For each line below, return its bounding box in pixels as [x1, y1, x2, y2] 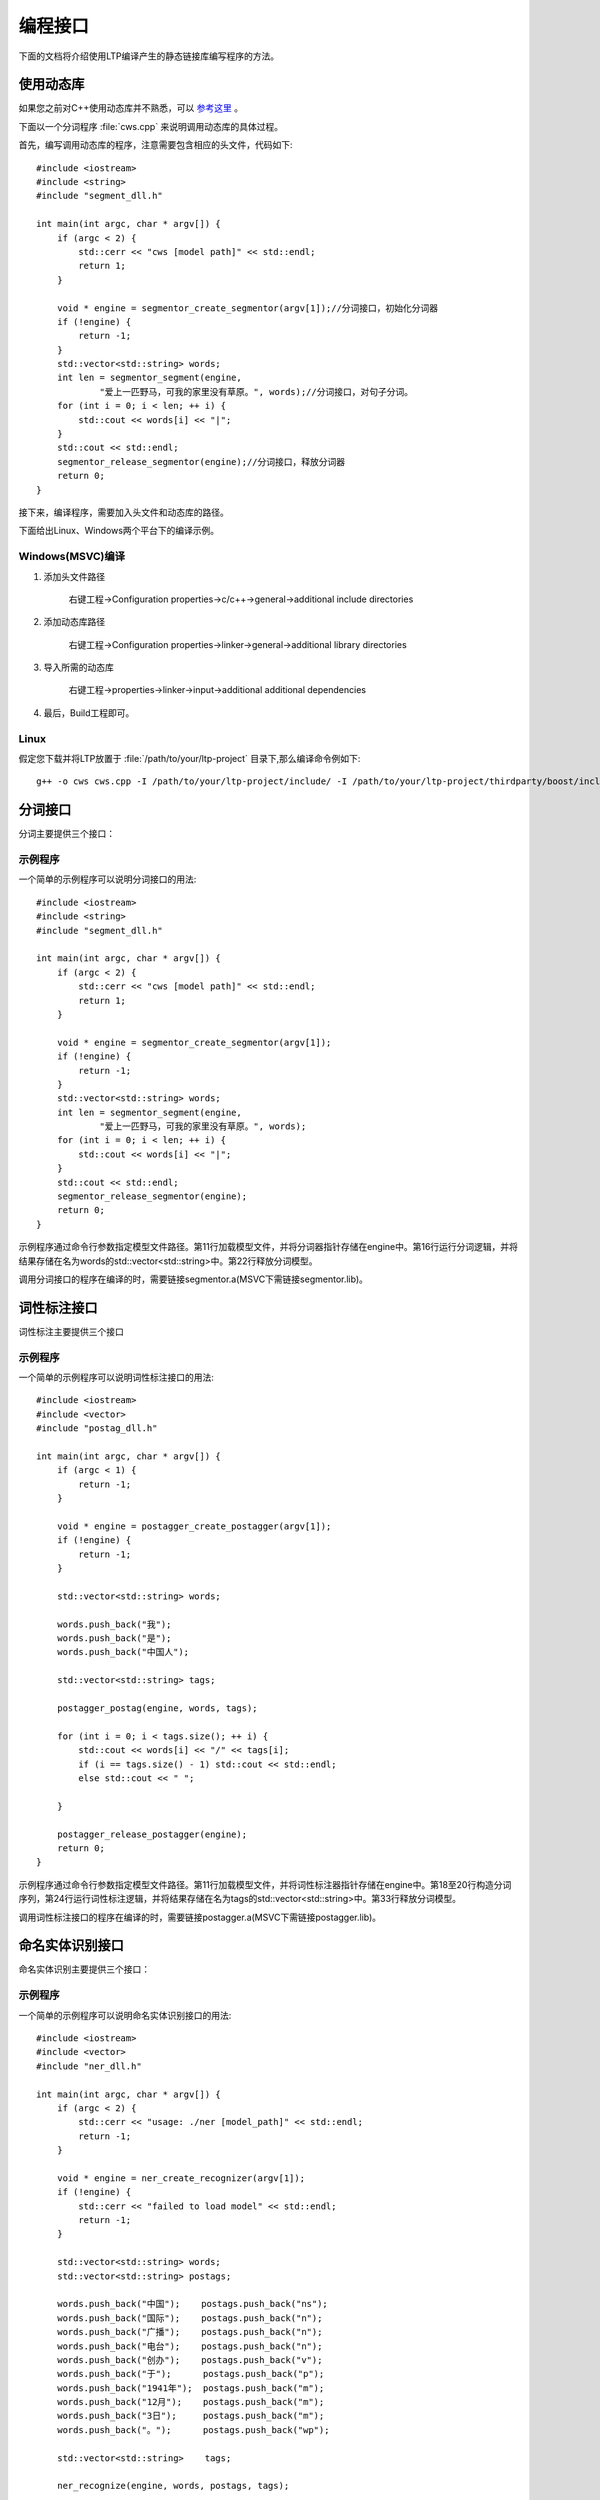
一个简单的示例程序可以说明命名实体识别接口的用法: [18, 2009, 232, 2021]
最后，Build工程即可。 [43, 706, 135, 719]
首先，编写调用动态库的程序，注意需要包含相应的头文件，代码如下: [18, 139, 294, 151]
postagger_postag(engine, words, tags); [56, 1703, 259, 1714]
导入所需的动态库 [43, 661, 114, 674]
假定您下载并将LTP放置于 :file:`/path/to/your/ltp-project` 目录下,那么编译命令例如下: [18, 753, 361, 765]
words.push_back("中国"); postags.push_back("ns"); [56, 2298, 329, 2310]
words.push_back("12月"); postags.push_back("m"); [56, 2396, 325, 2408]
